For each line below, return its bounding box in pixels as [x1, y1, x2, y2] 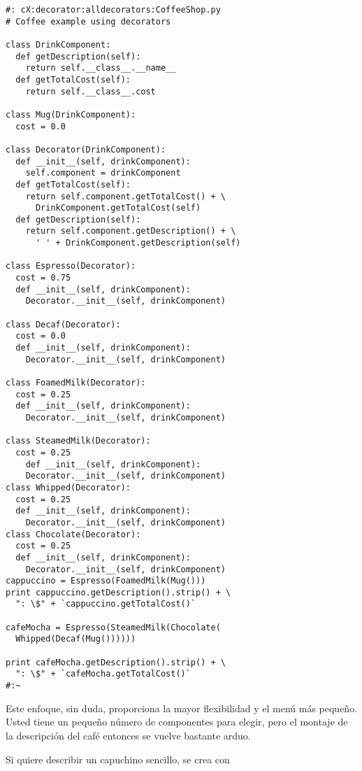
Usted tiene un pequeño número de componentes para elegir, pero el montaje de [6, 714, 348, 729]
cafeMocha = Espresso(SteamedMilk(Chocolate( [6, 622, 221, 632]
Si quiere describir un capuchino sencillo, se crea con [6, 751, 230, 766]
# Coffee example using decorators [6, 16, 171, 27]
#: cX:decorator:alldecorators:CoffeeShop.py [6, 5, 221, 15]
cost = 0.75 [15, 273, 71, 283]
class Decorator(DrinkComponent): [6, 144, 166, 155]
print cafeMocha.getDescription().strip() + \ [6, 657, 226, 667]
